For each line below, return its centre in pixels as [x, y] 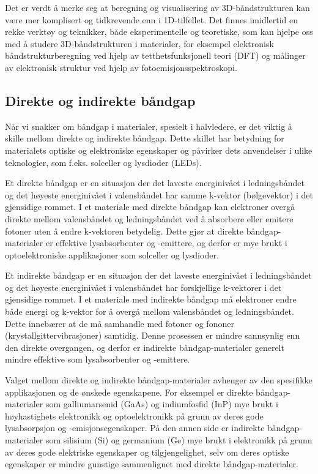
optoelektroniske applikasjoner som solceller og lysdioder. [112, 254]
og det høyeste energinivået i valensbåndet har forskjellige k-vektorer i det [143, 287]
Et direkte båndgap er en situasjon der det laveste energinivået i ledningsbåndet [155, 183]
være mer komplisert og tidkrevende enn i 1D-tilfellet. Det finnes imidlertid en [152, 19]
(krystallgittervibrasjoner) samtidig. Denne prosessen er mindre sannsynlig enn [153, 335]
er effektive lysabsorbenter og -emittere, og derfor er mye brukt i [166, 243]
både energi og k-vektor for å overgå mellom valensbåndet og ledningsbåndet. [150, 311]
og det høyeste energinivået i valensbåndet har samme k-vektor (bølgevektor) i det [159, 194]
